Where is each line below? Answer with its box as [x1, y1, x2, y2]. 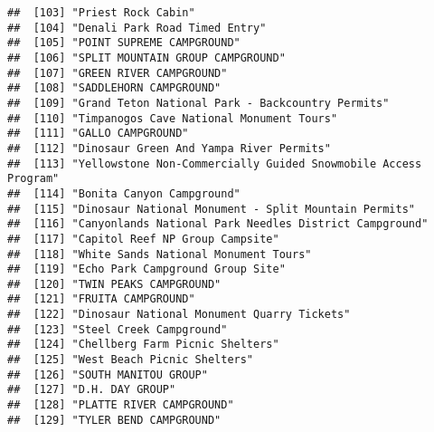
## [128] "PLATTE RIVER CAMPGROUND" [7, 398, 234, 412]
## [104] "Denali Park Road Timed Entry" [7, 21, 267, 34]
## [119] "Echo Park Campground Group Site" [7, 263, 286, 276]
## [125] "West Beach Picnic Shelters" [7, 353, 254, 367]
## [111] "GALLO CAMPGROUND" [7, 127, 189, 140]
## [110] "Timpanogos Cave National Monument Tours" [7, 111, 338, 125]
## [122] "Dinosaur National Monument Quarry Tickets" [7, 308, 351, 322]
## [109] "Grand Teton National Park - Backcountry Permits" [7, 96, 390, 110]
